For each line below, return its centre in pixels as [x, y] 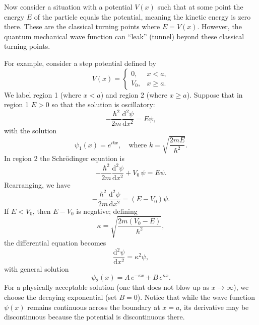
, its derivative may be [214, 307]
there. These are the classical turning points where [82, 26]
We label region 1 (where [43, 94]
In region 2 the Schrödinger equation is [64, 158]
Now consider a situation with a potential [68, 7]
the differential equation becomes [55, 242]
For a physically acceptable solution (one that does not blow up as [107, 287]
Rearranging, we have [37, 184]
